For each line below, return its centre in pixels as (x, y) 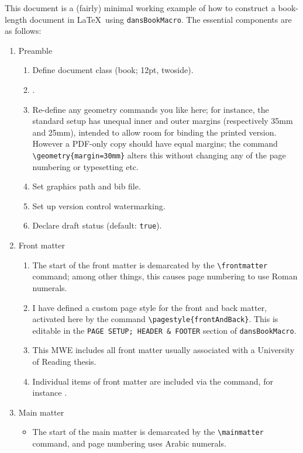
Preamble (35, 50)
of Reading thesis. (64, 362)
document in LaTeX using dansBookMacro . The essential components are (161, 19)
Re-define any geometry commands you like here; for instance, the (151, 109)
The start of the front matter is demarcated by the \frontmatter (150, 264)
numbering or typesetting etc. (85, 166)
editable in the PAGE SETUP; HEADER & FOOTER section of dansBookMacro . (164, 330)
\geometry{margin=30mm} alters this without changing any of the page (159, 155)
